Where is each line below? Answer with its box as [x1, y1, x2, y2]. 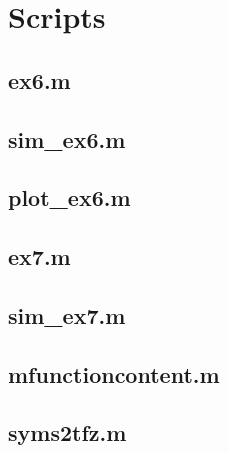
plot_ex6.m [8, 182, 131, 213]
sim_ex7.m [8, 299, 126, 330]
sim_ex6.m [8, 123, 126, 154]
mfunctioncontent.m [8, 358, 220, 389]
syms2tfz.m [8, 417, 127, 448]
